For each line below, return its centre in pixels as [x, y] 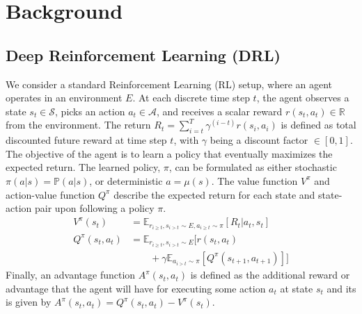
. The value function [254, 180]
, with [186, 140]
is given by [29, 302]
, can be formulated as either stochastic [253, 167]
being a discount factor [259, 140]
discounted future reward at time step [86, 140]
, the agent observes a [303, 98]
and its [341, 288]
